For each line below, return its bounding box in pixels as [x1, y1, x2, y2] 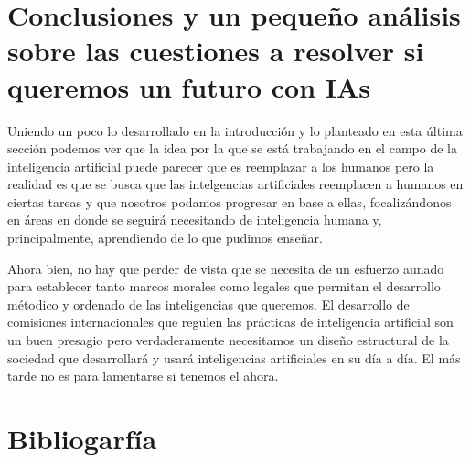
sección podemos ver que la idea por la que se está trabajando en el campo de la [7, 139, 457, 158]
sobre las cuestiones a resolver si [7, 32, 424, 69]
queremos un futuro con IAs [7, 68, 371, 105]
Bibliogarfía [7, 420, 157, 457]
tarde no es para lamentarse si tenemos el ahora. [7, 366, 279, 385]
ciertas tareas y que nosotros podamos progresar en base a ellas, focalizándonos [7, 192, 452, 211]
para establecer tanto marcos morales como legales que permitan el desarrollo [7, 277, 441, 296]
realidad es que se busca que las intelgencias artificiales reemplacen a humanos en [7, 174, 464, 194]
